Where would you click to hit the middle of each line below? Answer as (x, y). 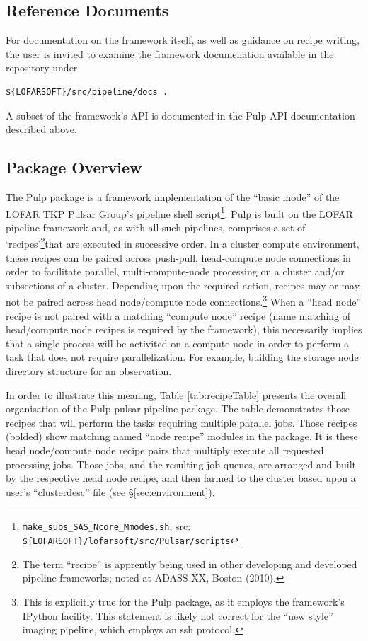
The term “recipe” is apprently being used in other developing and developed (190, 564)
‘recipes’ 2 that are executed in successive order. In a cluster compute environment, (183, 243)
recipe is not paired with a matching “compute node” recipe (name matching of (178, 315)
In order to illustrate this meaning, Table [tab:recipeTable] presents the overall (176, 394)
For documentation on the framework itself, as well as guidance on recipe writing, (183, 40)
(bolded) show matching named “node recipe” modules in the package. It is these (182, 436)
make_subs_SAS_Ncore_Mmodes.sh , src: (107, 526)
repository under (42, 68)
